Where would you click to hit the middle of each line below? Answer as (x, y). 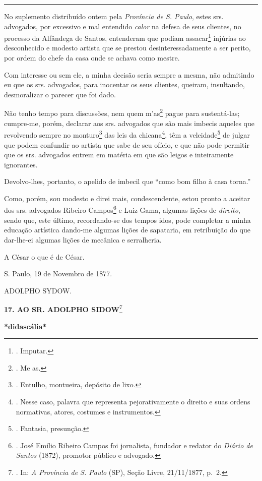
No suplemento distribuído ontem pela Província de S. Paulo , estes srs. (114, 16)
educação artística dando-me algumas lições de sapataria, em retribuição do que (127, 230)
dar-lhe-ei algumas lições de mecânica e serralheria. (83, 239)
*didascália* (25, 326)
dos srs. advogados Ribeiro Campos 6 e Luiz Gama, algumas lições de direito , (122, 209)
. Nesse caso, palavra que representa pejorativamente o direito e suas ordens (133, 401)
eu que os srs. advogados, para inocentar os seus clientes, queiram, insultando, (125, 84)
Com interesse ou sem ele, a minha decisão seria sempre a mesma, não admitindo (129, 74)
